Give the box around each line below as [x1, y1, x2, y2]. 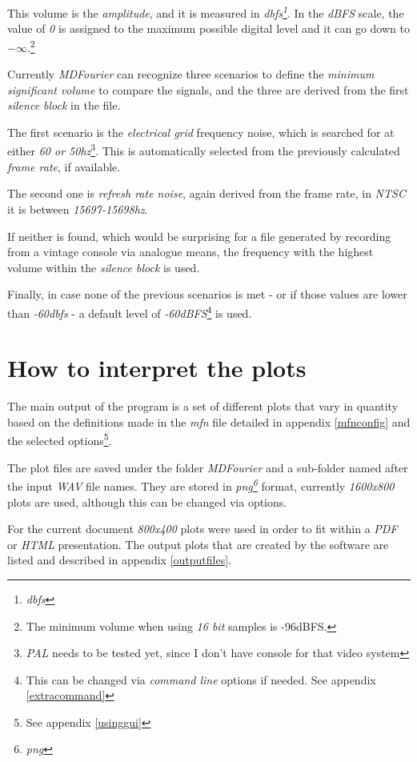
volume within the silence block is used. [7, 259, 200, 275]
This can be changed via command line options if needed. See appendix [26, 671, 376, 688]
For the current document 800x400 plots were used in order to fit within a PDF [7, 520, 398, 537]
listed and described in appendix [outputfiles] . [7, 551, 231, 568]
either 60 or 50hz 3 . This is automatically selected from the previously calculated [7, 140, 400, 159]
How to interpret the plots [7, 351, 307, 384]
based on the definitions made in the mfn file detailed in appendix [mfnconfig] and [7, 413, 411, 430]
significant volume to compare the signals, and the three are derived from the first [7, 81, 409, 98]
